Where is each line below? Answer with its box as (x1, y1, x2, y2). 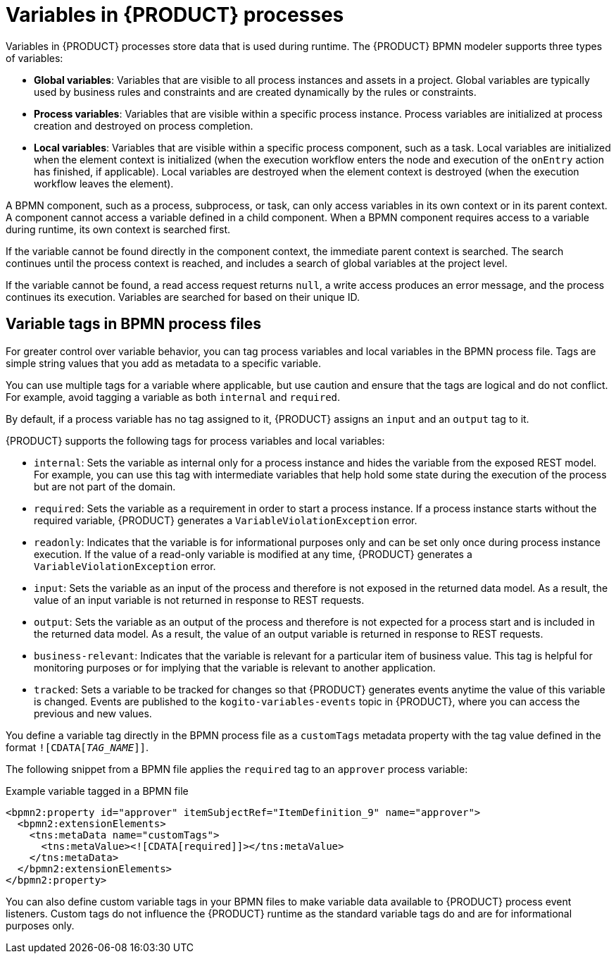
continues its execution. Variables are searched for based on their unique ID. (6, 290, 360, 303)
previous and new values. (34, 707, 152, 719)
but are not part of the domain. (34, 480, 176, 493)
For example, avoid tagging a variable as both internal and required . (6, 390, 341, 403)
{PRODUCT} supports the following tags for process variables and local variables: (6, 434, 385, 447)
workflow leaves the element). (34, 177, 174, 190)
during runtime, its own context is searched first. (6, 223, 231, 235)
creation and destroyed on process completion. (34, 119, 253, 132)
